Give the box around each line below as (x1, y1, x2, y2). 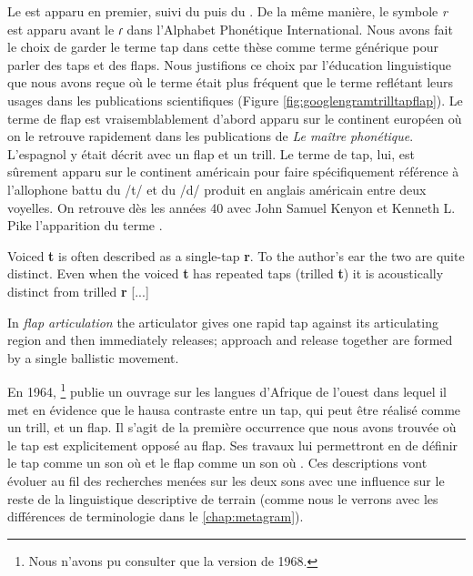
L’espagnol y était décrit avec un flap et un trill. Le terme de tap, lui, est (7, 144, 415, 163)
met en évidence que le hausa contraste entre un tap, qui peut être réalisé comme (7, 399, 461, 419)
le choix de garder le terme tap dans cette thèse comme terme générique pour (7, 37, 438, 56)
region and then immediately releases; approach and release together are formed (7, 330, 453, 349)
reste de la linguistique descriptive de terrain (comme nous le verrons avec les (7, 489, 438, 508)
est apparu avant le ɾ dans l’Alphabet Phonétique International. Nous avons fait (7, 19, 453, 38)
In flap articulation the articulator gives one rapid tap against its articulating (7, 312, 438, 331)
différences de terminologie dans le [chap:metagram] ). (7, 507, 304, 526)
